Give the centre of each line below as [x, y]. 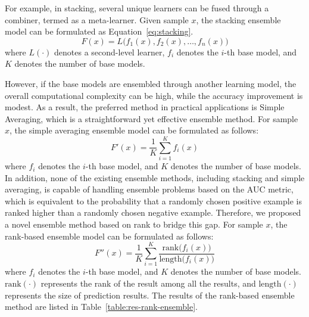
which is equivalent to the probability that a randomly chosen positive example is [153, 201]
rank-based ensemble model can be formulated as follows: [109, 236]
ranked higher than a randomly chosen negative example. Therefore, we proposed [153, 212]
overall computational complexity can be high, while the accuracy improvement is [154, 95]
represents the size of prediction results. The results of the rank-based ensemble [150, 295]
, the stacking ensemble [238, 19]
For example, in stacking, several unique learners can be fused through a [137, 8]
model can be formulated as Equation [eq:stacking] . [99, 31]
